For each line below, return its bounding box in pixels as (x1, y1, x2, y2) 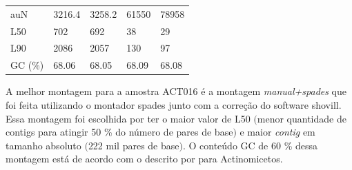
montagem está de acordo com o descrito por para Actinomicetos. (6, 151, 283, 166)
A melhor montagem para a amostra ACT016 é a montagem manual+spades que (6, 84, 347, 98)
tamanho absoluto (6, 138, 81, 152)
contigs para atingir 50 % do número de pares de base (6, 125, 233, 139)
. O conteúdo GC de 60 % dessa (182, 138, 318, 152)
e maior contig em (239, 125, 315, 139)
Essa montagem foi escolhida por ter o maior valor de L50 (6, 111, 251, 125)
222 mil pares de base (88, 138, 179, 152)
